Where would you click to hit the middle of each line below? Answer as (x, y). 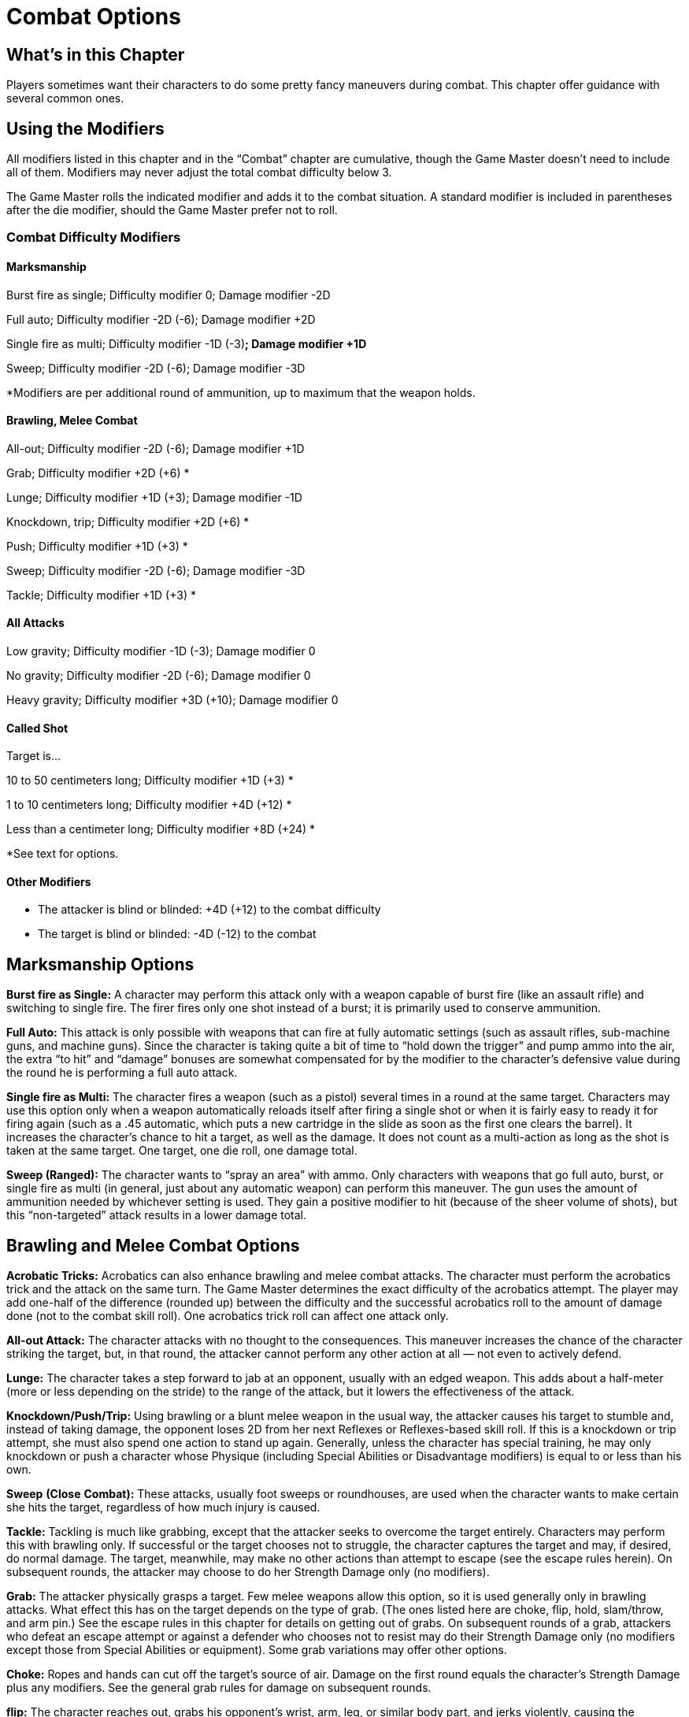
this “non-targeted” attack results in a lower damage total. (157, 1215)
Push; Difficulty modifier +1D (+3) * (97, 546)
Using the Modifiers (85, 128)
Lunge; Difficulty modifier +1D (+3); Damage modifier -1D (154, 497)
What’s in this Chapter (96, 54)
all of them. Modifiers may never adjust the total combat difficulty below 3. (199, 172)
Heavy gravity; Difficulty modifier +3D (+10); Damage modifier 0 (172, 700)
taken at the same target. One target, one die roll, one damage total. (182, 1151)
